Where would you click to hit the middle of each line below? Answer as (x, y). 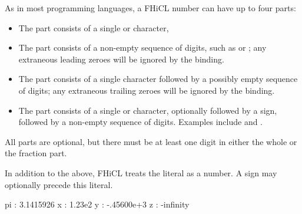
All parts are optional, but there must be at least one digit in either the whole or (151, 141)
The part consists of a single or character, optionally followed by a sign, (148, 110)
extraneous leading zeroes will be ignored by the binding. (121, 59)
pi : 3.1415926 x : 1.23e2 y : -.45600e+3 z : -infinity (97, 204)
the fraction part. (36, 153)
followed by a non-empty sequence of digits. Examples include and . (140, 122)
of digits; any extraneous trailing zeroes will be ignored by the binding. (147, 90)
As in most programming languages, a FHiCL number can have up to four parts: (150, 8)
